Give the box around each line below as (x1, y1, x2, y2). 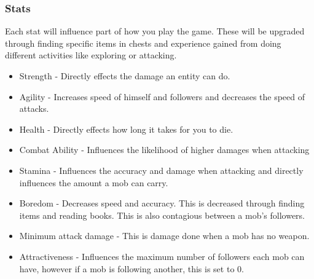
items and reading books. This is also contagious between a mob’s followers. (19, 208, 305, 221)
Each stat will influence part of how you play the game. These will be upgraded (5, 25, 305, 37)
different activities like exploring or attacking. (5, 49, 177, 61)
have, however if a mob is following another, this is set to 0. (19, 262, 244, 275)
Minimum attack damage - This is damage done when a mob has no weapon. (19, 229, 310, 242)
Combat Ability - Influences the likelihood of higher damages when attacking (19, 143, 310, 156)
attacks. (19, 102, 49, 115)
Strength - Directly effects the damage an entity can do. (19, 69, 230, 82)
